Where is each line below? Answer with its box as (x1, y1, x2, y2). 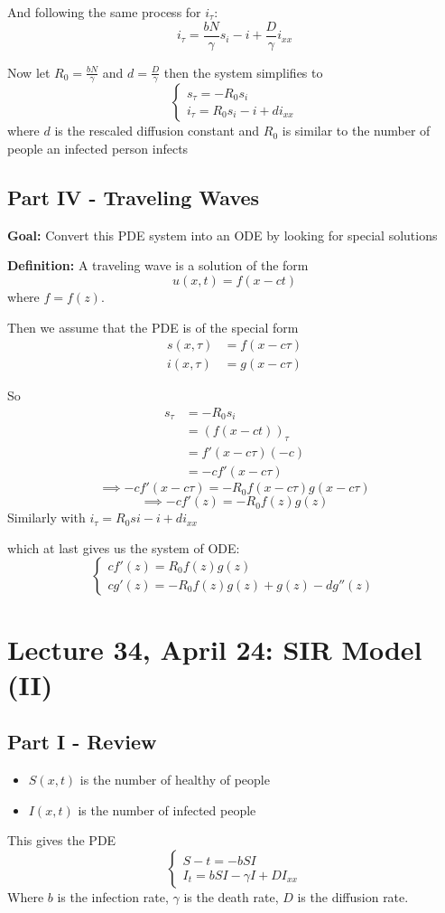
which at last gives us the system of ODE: (7, 538, 240, 557)
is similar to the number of (282, 121, 431, 140)
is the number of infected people (78, 800, 256, 819)
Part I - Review (7, 728, 157, 756)
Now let (7, 62, 51, 81)
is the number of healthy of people (79, 770, 270, 789)
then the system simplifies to (163, 62, 323, 81)
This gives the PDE (7, 831, 116, 850)
